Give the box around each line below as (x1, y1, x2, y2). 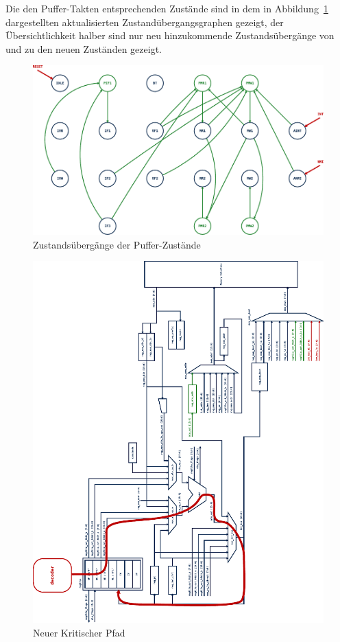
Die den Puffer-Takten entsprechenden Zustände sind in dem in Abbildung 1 (5, 1, 328, 15)
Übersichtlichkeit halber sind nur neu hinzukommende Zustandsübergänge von (5, 28, 335, 43)
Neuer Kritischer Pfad (33, 625, 125, 639)
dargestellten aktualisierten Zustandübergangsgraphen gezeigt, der (5, 14, 284, 29)
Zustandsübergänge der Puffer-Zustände (33, 237, 201, 251)
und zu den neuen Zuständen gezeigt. (5, 41, 162, 56)
